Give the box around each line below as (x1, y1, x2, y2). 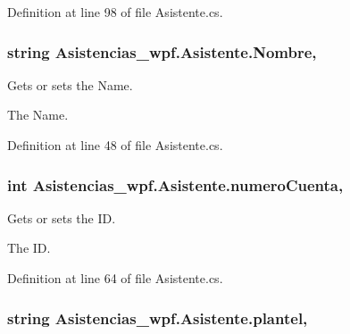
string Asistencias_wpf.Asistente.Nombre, (7, 40, 317, 63)
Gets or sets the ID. (7, 208, 116, 227)
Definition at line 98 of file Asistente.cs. (7, 3, 223, 21)
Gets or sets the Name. (7, 75, 133, 94)
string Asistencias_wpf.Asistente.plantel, (7, 306, 308, 329)
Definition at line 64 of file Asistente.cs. (7, 269, 223, 287)
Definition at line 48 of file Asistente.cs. (7, 136, 223, 154)
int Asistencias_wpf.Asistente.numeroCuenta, (7, 173, 344, 196)
